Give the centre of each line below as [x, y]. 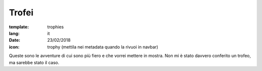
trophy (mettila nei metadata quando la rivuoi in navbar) [103, 47]
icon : [14, 47]
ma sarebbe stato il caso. [34, 62]
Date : [15, 40]
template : [19, 27]
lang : [14, 33]
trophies [56, 27]
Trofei [21, 12]
